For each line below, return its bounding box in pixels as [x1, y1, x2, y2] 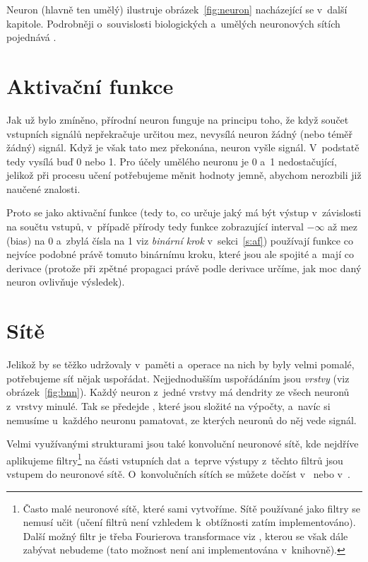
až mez [328, 219, 358, 234]
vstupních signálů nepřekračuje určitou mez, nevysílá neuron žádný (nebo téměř [6, 126, 353, 141]
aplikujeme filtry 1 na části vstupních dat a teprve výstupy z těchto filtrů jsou [6, 450, 343, 467]
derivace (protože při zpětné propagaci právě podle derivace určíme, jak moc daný [6, 260, 362, 275]
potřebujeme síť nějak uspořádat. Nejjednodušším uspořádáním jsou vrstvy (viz [6, 370, 350, 385]
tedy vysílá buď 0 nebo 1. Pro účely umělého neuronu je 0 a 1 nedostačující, [6, 153, 337, 168]
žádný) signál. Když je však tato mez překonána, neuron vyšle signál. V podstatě [6, 140, 360, 155]
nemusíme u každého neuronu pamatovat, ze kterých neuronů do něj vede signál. [6, 412, 357, 427]
